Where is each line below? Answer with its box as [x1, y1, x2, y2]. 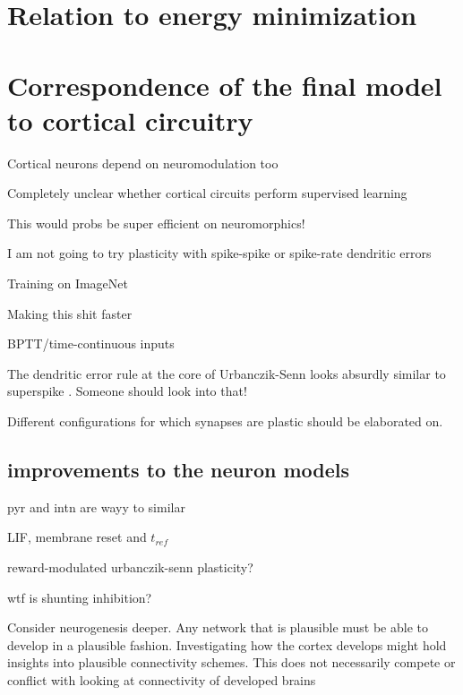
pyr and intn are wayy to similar [7, 497, 185, 516]
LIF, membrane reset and [7, 528, 147, 546]
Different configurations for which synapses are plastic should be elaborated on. [7, 412, 443, 431]
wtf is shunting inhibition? [7, 588, 152, 606]
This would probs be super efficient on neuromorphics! [7, 213, 305, 232]
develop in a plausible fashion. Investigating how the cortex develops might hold [7, 635, 447, 654]
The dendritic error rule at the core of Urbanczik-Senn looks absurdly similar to [7, 364, 446, 382]
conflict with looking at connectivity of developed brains [7, 670, 316, 689]
